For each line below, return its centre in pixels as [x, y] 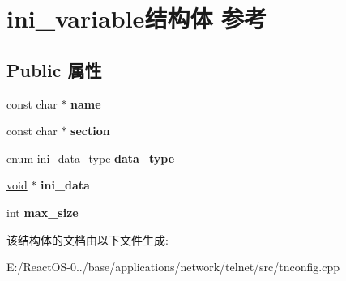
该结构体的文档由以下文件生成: [88, 239]
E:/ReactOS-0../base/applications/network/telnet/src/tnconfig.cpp [173, 267]
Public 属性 [54, 69]
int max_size [43, 212]
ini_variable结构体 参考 [137, 18]
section [90, 131]
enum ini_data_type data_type [91, 158]
